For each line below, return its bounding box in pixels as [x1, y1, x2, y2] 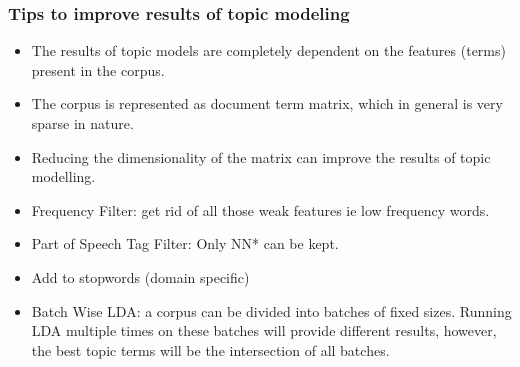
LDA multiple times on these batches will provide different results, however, [31, 320, 497, 341]
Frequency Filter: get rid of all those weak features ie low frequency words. [31, 199, 490, 220]
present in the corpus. [31, 59, 165, 80]
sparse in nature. [31, 113, 134, 133]
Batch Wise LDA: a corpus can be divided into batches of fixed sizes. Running [31, 300, 512, 321]
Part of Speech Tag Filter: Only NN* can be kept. [31, 233, 339, 254]
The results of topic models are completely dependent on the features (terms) [31, 40, 506, 61]
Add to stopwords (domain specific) [31, 266, 250, 287]
